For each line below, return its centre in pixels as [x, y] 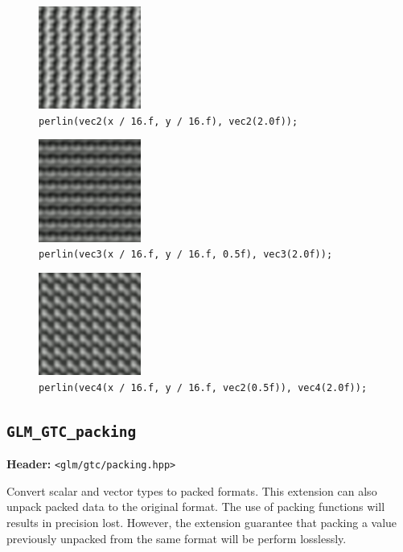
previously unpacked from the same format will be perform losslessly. [177, 538]
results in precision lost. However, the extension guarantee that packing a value [202, 522]
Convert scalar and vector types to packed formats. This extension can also [192, 490]
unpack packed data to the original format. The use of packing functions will [196, 507]
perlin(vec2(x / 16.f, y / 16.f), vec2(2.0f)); [169, 121]
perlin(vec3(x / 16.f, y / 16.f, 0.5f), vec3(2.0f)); [186, 255]
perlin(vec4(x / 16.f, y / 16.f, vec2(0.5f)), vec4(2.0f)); [203, 387]
